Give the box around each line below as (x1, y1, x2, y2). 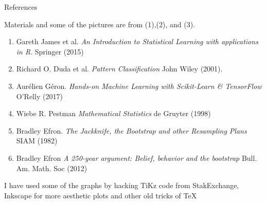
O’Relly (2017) (16, 90, 63, 101)
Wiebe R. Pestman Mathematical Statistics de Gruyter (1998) (16, 108, 211, 119)
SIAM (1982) (16, 135, 58, 146)
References (4, 2, 38, 12)
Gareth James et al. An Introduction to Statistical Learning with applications (16, 36, 258, 47)
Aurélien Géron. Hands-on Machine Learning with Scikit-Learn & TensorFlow (16, 80, 262, 91)
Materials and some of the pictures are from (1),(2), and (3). (4, 18, 195, 29)
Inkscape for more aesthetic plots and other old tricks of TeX (4, 190, 197, 200)
